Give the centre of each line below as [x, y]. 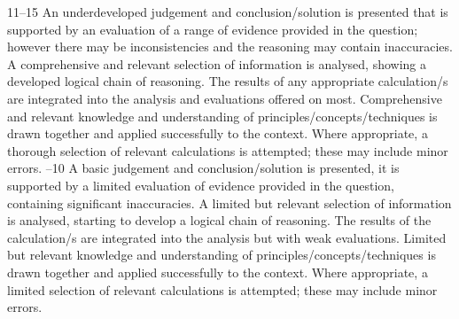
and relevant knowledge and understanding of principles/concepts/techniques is [222, 116]
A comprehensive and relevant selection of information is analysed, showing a [217, 63]
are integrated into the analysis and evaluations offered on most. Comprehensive [225, 98]
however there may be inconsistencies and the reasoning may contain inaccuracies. [230, 47]
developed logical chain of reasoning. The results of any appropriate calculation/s [228, 81]
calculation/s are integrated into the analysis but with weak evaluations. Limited [227, 237]
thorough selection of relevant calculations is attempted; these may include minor [228, 150]
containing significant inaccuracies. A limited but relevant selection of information [229, 202]
